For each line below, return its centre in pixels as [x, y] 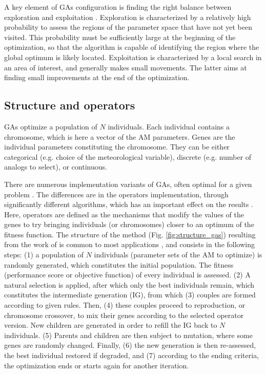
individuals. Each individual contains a [169, 126]
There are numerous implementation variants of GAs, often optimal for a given [128, 184]
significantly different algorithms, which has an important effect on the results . [129, 204]
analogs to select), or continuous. [56, 167]
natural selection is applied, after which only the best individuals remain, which [129, 284]
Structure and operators [70, 105]
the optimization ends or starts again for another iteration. [97, 365]
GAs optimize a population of [51, 126]
